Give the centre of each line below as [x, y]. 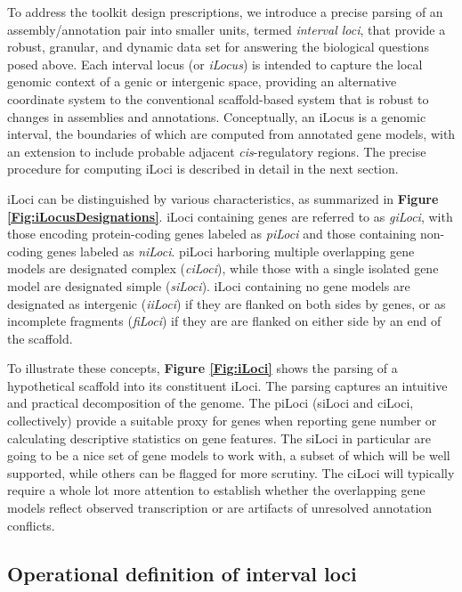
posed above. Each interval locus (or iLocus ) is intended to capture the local [215, 64]
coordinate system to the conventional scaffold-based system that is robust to [218, 98]
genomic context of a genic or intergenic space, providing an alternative [202, 81]
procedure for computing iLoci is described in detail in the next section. [203, 169]
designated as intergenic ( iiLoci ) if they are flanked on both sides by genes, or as [227, 303]
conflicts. [31, 525]
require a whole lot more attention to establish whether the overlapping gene [216, 490]
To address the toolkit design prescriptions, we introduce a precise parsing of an [225, 12]
